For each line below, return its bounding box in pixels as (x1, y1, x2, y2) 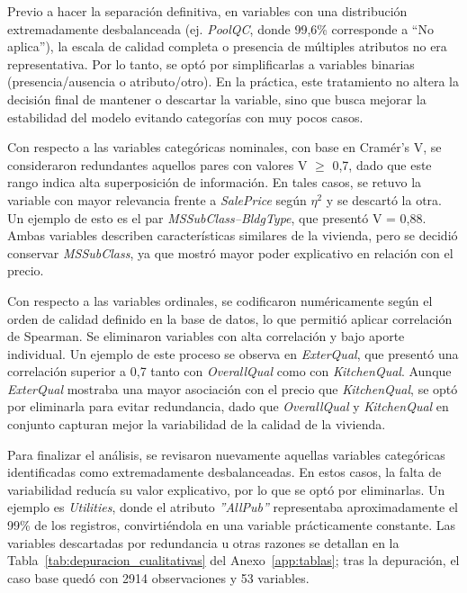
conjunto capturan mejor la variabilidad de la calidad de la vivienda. (7, 415, 386, 434)
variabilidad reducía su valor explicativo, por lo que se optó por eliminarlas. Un (7, 480, 445, 499)
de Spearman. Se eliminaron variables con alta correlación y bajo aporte (7, 327, 405, 346)
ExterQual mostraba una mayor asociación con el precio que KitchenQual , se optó (7, 379, 458, 398)
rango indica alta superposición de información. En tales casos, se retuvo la (7, 173, 422, 192)
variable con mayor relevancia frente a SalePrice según (7, 190, 307, 209)
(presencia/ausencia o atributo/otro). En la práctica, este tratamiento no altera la (7, 72, 459, 91)
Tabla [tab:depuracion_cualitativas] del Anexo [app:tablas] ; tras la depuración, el (7, 551, 460, 570)
